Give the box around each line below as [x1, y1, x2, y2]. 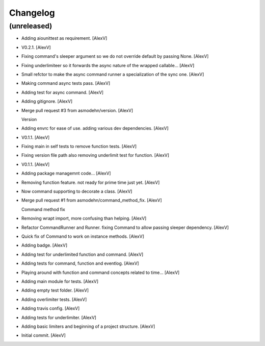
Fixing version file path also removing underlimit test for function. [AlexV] [21, 152, 169, 158]
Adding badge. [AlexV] [21, 243, 68, 248]
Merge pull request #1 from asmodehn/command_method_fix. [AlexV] [21, 198, 162, 203]
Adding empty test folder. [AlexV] [21, 287, 89, 294]
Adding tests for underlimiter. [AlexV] [21, 314, 97, 321]
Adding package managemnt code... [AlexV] [21, 171, 111, 176]
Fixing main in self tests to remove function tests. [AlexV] [21, 144, 137, 149]
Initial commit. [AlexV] [21, 332, 66, 338]
